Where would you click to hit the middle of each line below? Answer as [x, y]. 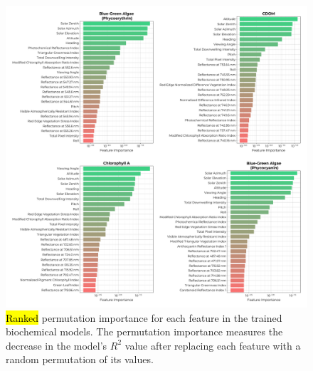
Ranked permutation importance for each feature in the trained [144, 317]
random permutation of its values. [80, 359]
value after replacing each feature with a [213, 345]
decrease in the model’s [57, 345]
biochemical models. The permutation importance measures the [144, 331]
